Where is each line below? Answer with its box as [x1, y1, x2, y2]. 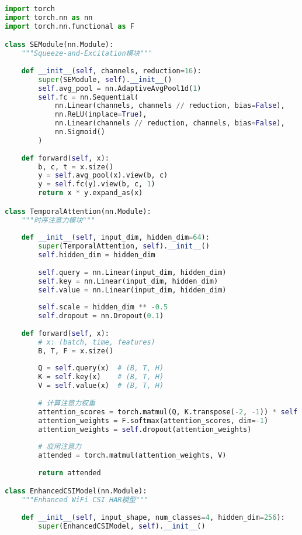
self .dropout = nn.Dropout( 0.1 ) [38, 312, 164, 321]
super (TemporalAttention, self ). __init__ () [38, 242, 210, 251]
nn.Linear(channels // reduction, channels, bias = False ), [54, 119, 285, 128]
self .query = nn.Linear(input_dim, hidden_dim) [38, 268, 227, 277]
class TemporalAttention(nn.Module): [5, 207, 151, 216]
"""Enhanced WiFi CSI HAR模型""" [21, 496, 148, 505]
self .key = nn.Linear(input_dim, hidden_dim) [38, 277, 218, 285]
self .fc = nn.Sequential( [38, 93, 139, 101]
